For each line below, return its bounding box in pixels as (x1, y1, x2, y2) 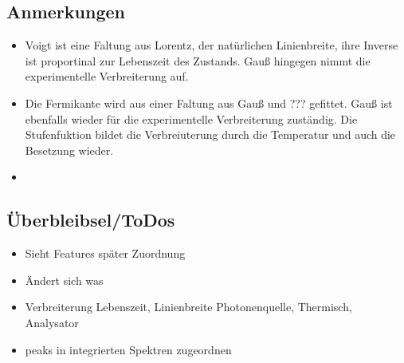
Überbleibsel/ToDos (6, 207, 175, 232)
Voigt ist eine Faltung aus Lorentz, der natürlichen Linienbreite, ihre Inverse (25, 37, 398, 53)
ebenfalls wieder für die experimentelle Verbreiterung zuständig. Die (25, 110, 358, 127)
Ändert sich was (25, 271, 104, 288)
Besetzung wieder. (25, 141, 114, 158)
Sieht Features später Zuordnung (25, 245, 186, 262)
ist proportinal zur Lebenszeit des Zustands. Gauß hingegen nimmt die (25, 52, 371, 69)
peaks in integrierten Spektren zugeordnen (25, 341, 232, 357)
